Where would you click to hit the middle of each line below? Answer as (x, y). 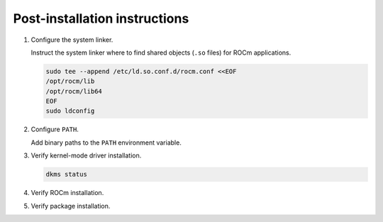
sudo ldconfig (70, 111)
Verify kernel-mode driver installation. (86, 155)
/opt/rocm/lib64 (74, 91)
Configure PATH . (55, 129)
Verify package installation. (71, 206)
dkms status (67, 174)
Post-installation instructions (101, 18)
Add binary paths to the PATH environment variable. (106, 143)
